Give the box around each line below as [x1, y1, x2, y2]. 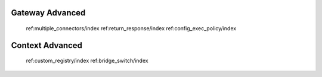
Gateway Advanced [11, 8, 86, 18]
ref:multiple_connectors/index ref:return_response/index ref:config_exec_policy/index [26, 25, 237, 32]
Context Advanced [11, 40, 83, 50]
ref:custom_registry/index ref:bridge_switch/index [26, 57, 148, 65]
